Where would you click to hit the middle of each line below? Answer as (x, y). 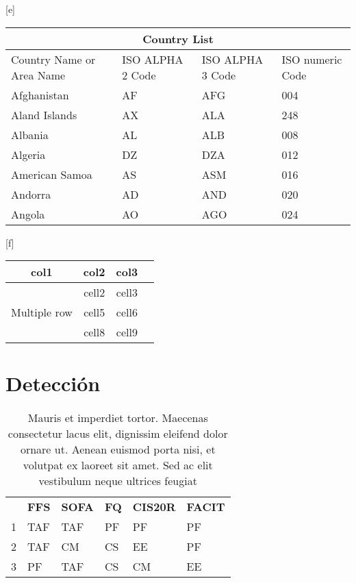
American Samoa (52, 174)
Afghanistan (40, 95)
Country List (178, 38)
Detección (53, 383)
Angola (28, 214)
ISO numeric (312, 59)
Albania (30, 134)
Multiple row (42, 312)
